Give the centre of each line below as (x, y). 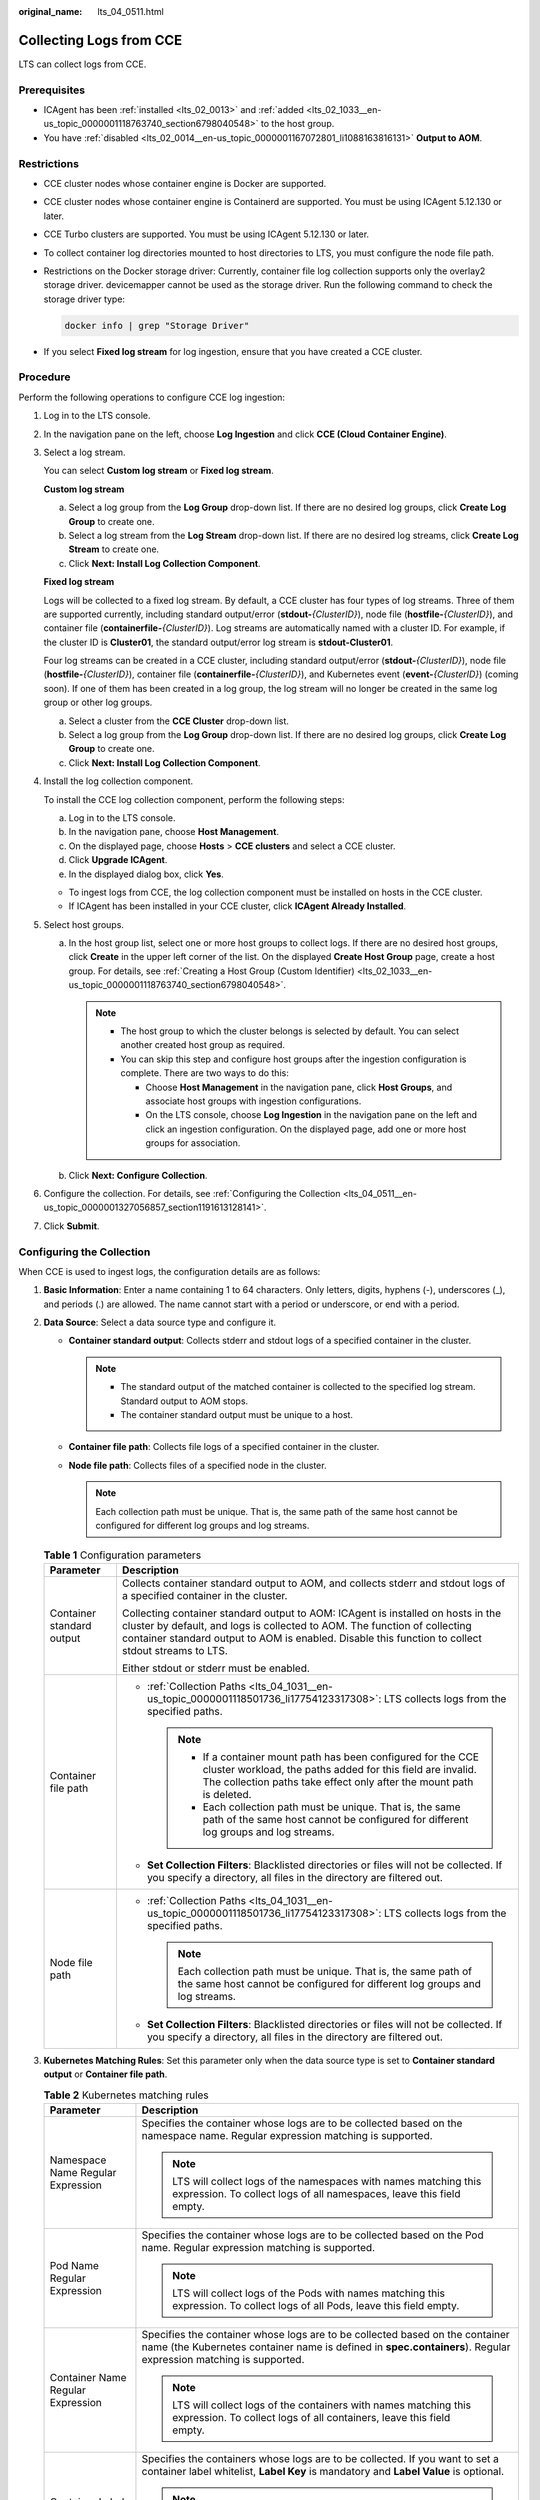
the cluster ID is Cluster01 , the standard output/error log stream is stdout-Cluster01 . (218, 642)
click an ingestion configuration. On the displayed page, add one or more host (306, 1129)
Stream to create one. (114, 549)
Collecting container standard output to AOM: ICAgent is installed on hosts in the (311, 1613)
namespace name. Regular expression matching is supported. (287, 2135)
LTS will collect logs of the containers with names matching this (321, 2405)
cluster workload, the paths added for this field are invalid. (339, 1769)
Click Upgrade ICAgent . (118, 860)
